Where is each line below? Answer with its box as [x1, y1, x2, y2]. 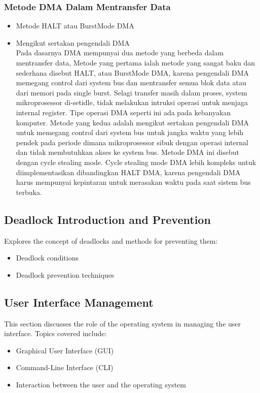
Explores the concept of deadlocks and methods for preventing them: [4, 235, 218, 246]
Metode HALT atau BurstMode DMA [16, 20, 134, 31]
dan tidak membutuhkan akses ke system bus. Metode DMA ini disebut [16, 147, 239, 157]
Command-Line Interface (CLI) [16, 362, 114, 373]
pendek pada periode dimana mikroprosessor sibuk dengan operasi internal [16, 137, 248, 147]
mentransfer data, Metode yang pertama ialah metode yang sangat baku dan [16, 57, 255, 68]
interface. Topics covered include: [4, 328, 107, 339]
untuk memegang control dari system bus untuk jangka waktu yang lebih [16, 127, 244, 138]
